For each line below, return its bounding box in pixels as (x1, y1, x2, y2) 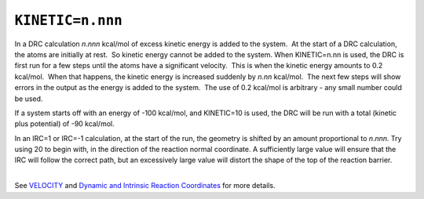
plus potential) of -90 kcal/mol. (14, 119, 115, 128)
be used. (14, 94, 43, 103)
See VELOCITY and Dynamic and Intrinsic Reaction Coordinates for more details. (14, 181, 276, 190)
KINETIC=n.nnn (14, 12, 123, 29)
